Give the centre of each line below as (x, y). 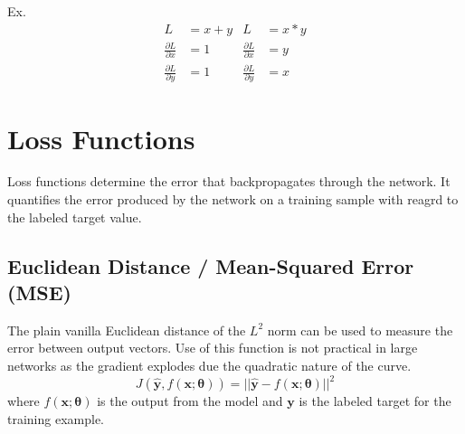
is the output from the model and (190, 401)
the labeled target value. (75, 217)
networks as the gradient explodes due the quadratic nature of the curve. (209, 366)
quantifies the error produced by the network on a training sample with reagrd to (233, 199)
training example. (56, 418)
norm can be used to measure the (360, 330)
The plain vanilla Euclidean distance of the (127, 330)
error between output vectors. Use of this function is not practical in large (213, 348)
